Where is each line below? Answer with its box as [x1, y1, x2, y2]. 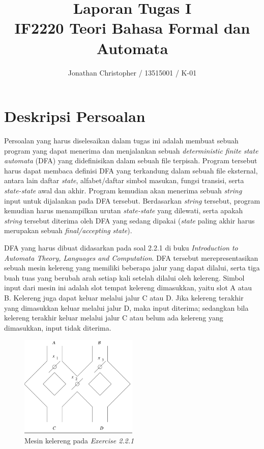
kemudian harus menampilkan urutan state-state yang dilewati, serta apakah [4, 205, 243, 216]
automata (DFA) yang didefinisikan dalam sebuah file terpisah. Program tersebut [4, 155, 257, 166]
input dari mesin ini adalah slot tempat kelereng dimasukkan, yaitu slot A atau [4, 282, 252, 293]
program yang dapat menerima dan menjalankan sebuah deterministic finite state [4, 145, 258, 156]
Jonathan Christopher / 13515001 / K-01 [68, 67, 197, 78]
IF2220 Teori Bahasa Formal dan [14, 17, 250, 38]
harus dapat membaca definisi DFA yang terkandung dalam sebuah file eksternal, [4, 165, 258, 176]
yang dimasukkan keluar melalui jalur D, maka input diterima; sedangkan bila [4, 302, 249, 313]
